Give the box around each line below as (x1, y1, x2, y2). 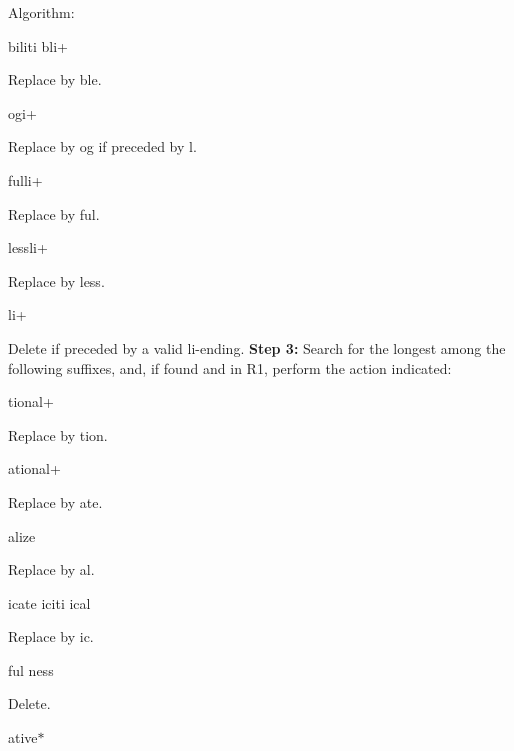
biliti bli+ (8, 35, 68, 56)
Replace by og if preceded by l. (8, 136, 197, 157)
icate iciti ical (8, 592, 91, 613)
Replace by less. (8, 270, 105, 291)
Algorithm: (8, 2, 75, 22)
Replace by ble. (8, 69, 102, 90)
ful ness (8, 659, 54, 680)
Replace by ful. (8, 203, 100, 224)
